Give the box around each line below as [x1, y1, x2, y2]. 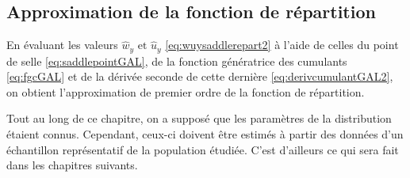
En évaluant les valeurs [6, 36, 118, 53]
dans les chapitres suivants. [6, 157, 138, 173]
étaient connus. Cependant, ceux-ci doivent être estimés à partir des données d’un [6, 126, 404, 142]
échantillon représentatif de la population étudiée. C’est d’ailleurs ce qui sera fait [6, 141, 399, 157]
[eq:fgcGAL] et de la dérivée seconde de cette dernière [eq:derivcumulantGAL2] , [6, 68, 393, 85]
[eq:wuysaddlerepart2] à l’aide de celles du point [165, 36, 399, 53]
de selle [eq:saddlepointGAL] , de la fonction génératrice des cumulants [6, 52, 347, 69]
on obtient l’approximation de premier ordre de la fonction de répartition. [6, 83, 365, 100]
